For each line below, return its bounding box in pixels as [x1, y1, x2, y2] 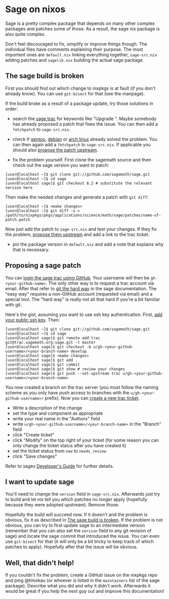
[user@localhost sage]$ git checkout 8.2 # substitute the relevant [5, 181, 152, 186]
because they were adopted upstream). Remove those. [5, 502, 120, 508]
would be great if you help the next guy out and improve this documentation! [5, 588, 164, 594]
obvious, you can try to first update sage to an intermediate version [5, 523, 145, 529]
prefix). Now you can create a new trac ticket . [44, 395, 140, 401]
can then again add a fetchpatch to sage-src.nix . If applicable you [12, 141, 151, 147]
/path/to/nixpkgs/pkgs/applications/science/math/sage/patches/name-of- [5, 213, 161, 218]
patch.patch [5, 217, 30, 222]
